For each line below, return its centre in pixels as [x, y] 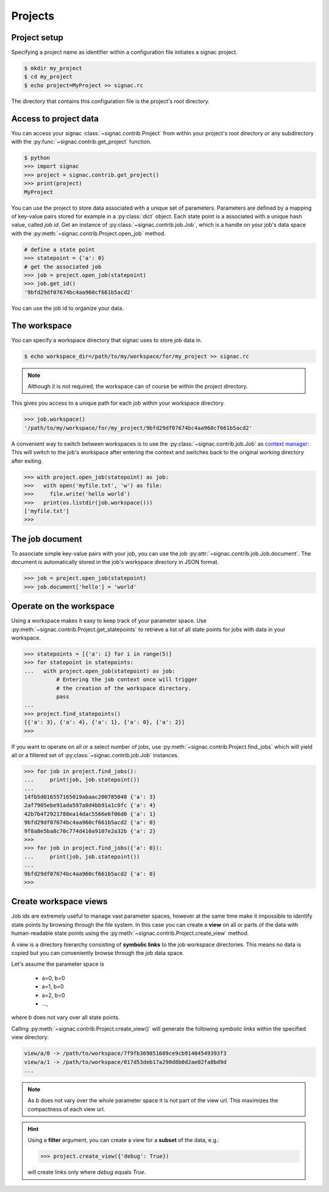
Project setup [37, 37]
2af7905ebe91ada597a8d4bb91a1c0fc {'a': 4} [90, 805]
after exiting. [27, 461]
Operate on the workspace [63, 606]
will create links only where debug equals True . [87, 1172]
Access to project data [55, 119]
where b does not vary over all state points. [65, 1018]
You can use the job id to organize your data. [68, 308]
